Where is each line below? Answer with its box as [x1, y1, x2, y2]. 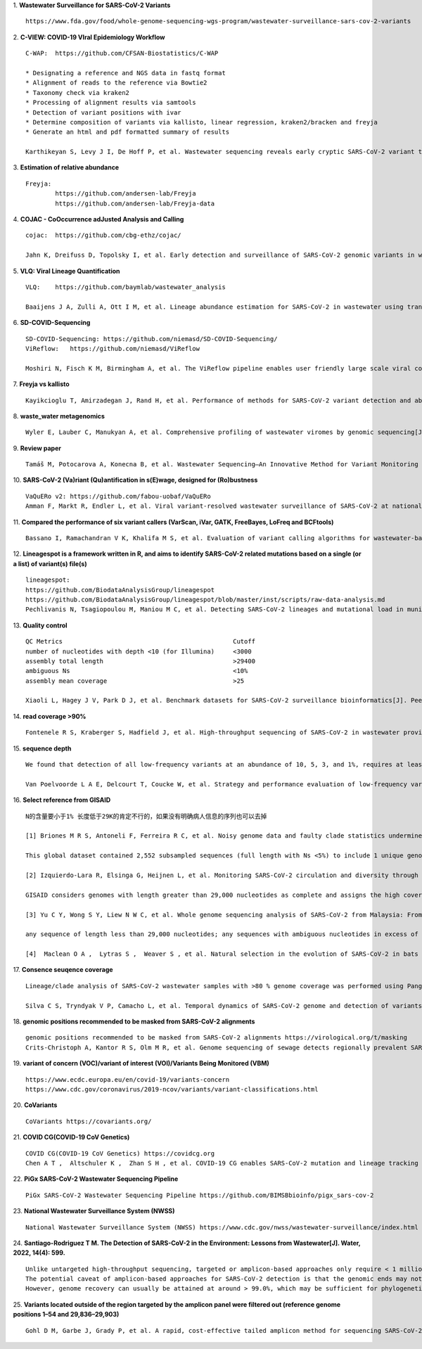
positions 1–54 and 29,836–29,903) [13, 1310, 120, 1319]
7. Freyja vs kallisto [13, 380, 70, 388]
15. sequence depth [13, 744, 72, 753]
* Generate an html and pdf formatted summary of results [25, 128, 230, 136]
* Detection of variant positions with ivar [25, 108, 182, 116]
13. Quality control [13, 621, 68, 629]
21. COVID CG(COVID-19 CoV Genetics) [13, 1133, 130, 1142]
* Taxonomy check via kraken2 [25, 89, 130, 96]
